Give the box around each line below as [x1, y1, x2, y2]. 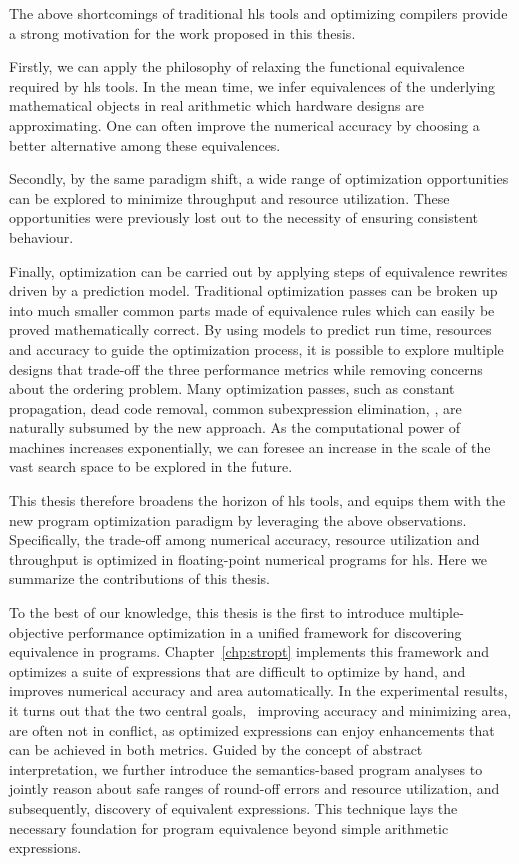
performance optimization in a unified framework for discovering [68, 621, 462, 642]
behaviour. [9, 226, 74, 247]
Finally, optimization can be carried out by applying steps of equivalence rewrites [9, 260, 508, 281]
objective [9, 621, 64, 642]
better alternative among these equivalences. [9, 134, 281, 155]
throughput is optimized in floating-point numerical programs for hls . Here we [9, 548, 488, 569]
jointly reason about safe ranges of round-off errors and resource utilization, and [9, 778, 500, 799]
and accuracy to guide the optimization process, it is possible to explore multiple [9, 338, 504, 359]
